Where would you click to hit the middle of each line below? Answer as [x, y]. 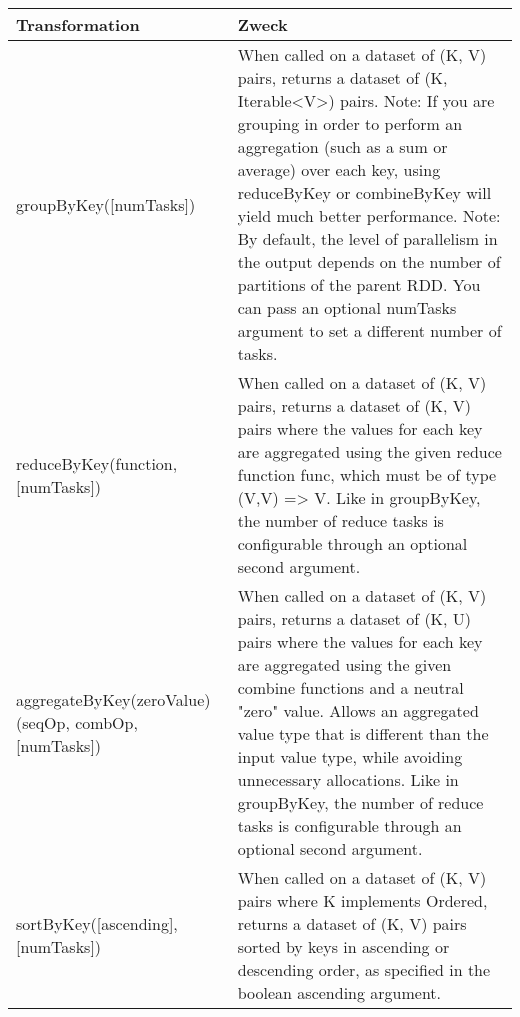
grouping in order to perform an [350, 123]
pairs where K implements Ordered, [362, 900]
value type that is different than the [363, 733]
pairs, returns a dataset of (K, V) [354, 405]
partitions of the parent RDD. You [359, 284]
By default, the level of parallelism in [367, 238]
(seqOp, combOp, [77, 722]
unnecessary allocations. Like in [348, 779]
